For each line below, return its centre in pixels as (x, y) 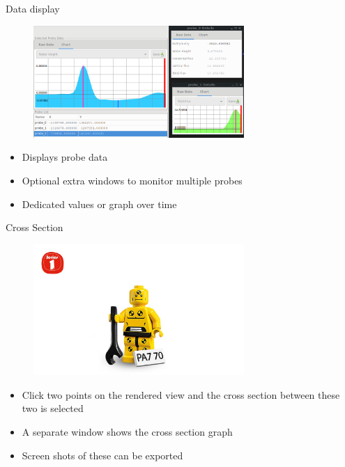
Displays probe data (65, 157)
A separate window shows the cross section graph (127, 431)
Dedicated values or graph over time (99, 204)
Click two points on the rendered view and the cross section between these (181, 394)
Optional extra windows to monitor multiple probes (132, 180)
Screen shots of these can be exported (102, 455)
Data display (33, 8)
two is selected (53, 408)
